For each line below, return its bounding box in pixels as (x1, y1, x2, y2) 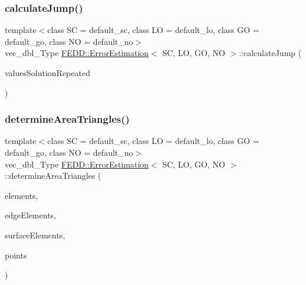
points (5, 248, 27, 261)
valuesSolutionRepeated (5, 67, 90, 78)
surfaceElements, (5, 228, 65, 241)
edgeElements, (5, 209, 56, 221)
